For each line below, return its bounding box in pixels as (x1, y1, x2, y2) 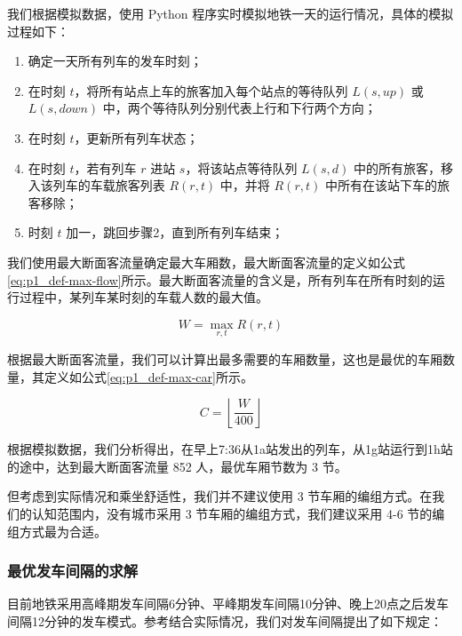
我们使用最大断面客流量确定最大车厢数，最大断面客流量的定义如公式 (7, 252, 405, 271)
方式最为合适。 (19, 521, 107, 540)
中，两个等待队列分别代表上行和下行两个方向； (102, 99, 377, 117)
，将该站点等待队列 (185, 158, 298, 177)
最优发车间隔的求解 (7, 560, 139, 582)
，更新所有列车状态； (74, 128, 199, 147)
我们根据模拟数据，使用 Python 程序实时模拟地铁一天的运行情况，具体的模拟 (7, 4, 454, 22)
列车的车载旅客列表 (52, 176, 165, 195)
